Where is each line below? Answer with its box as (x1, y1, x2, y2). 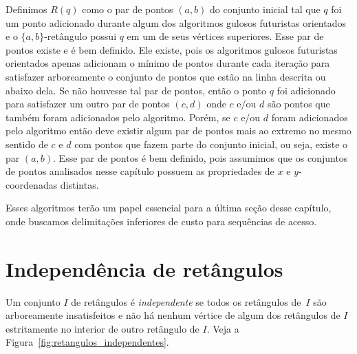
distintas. (60, 177, 99, 191)
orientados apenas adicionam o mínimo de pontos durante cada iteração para (6, 56, 330, 70)
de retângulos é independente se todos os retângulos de (71, 294, 301, 309)
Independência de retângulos (6, 254, 283, 282)
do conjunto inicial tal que (210, 2, 321, 16)
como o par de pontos (82, 2, 173, 16)
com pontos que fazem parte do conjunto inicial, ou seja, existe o (74, 136, 348, 151)
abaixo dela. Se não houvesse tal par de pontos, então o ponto (6, 83, 267, 97)
